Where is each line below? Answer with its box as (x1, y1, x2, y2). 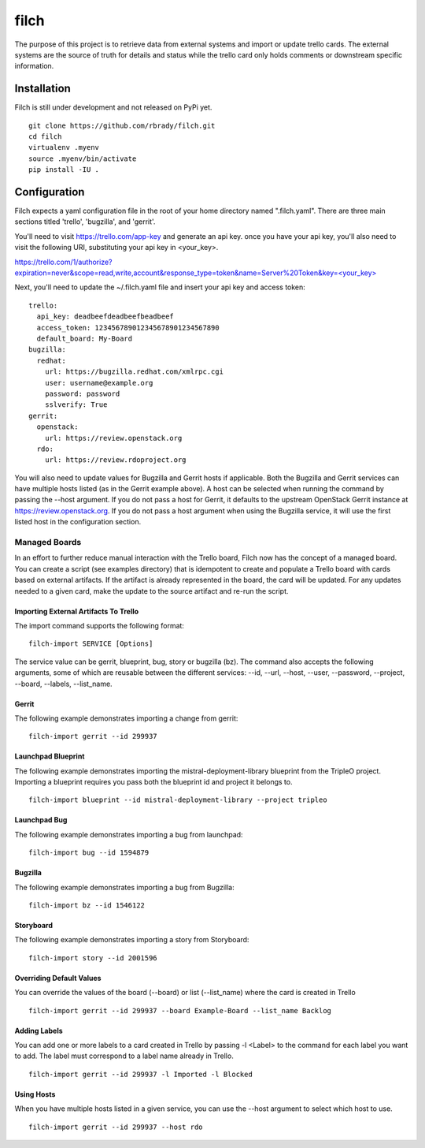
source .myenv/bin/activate (28, 154, 137, 163)
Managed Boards (14, 537, 82, 548)
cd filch (28, 132, 62, 141)
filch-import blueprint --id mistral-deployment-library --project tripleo (28, 796, 327, 804)
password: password (44, 389, 120, 398)
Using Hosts (14, 1089, 56, 1099)
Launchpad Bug (14, 815, 68, 825)
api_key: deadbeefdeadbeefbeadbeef (36, 312, 175, 321)
